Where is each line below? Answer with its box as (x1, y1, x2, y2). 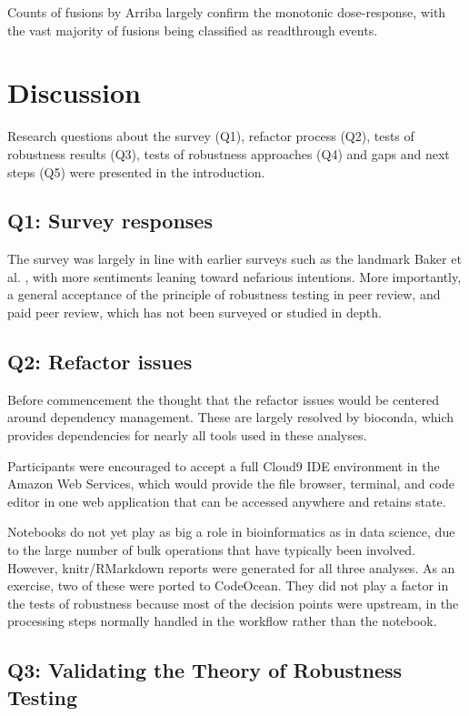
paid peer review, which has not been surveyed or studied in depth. (7, 303, 382, 322)
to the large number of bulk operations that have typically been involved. (7, 540, 416, 560)
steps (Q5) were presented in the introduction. (7, 162, 265, 181)
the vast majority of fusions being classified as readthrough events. (7, 20, 378, 39)
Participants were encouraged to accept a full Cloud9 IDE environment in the (7, 456, 440, 475)
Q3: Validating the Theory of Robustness (7, 656, 403, 684)
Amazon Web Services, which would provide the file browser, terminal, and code (7, 474, 454, 493)
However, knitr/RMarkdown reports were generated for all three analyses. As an (7, 558, 455, 577)
